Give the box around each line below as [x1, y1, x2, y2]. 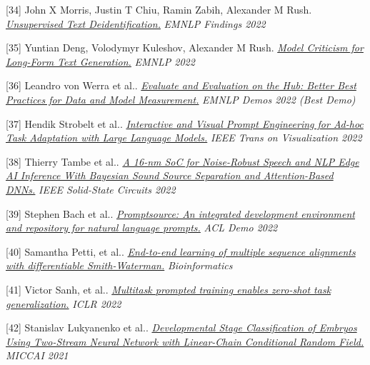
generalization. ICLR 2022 [6, 296, 121, 311]
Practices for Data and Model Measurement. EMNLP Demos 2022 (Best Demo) [6, 91, 356, 106]
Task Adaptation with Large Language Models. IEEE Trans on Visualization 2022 [6, 130, 362, 145]
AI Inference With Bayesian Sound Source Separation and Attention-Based [6, 168, 334, 183]
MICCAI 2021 [6, 348, 69, 363]
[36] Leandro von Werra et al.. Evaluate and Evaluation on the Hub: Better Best [6, 78, 356, 93]
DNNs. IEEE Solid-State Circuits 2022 [6, 181, 176, 196]
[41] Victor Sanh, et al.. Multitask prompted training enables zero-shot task [6, 281, 331, 296]
